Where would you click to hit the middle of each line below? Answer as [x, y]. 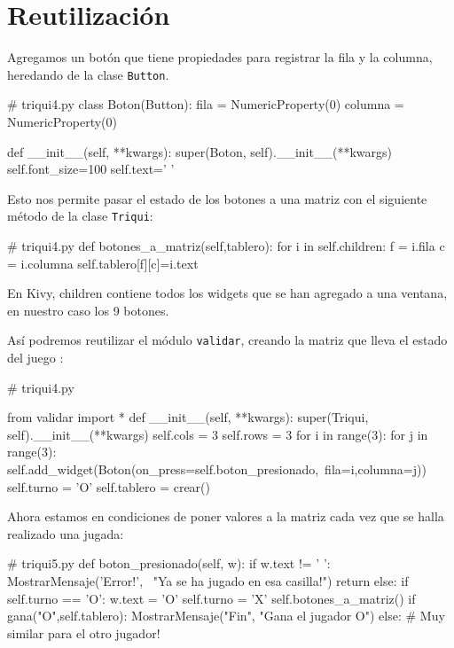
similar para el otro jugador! [84, 632]
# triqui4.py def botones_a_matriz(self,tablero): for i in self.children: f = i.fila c [226, 246]
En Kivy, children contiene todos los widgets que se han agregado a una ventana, [227, 293]
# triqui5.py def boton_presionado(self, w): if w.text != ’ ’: [169, 563]
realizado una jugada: [66, 533]
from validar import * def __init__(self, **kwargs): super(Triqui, [188, 417]
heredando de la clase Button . [88, 74]
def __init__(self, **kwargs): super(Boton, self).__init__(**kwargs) [200, 151]
